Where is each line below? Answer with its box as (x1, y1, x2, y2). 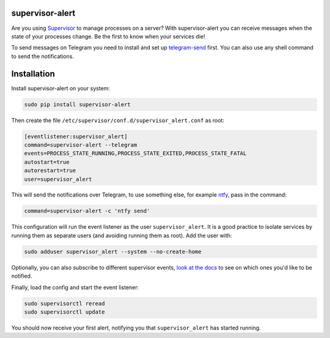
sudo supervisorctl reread (24, 300, 105, 307)
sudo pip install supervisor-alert (24, 101, 131, 108)
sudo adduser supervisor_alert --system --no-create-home (24, 248, 202, 255)
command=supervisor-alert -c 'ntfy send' (24, 207, 150, 215)
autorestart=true (24, 167, 76, 174)
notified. (11, 272, 32, 280)
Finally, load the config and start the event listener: (11, 284, 139, 291)
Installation (11, 68, 55, 79)
